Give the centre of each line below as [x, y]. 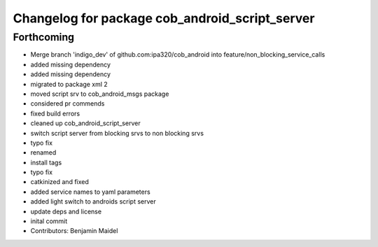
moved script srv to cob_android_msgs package [100, 94]
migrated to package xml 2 [69, 84]
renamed [43, 153]
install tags [46, 162]
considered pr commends [68, 104]
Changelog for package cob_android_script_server [164, 18]
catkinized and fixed [59, 182]
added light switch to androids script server [93, 202]
